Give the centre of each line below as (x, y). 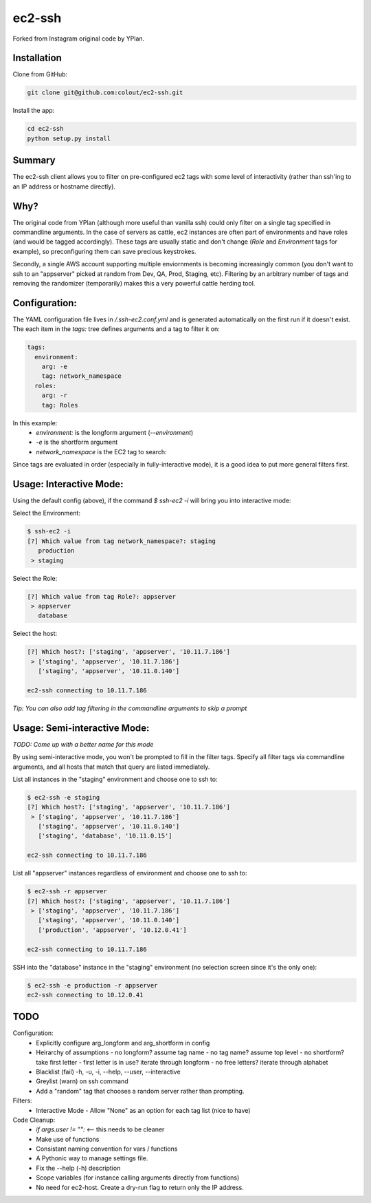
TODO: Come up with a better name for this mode (83, 744)
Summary (34, 161)
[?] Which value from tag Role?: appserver (102, 596)
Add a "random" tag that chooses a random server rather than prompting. (140, 1091)
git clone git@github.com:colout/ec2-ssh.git (105, 93)
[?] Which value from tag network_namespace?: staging (121, 541)
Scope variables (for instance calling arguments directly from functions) (138, 1178)
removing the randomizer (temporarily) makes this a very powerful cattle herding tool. (134, 283)
